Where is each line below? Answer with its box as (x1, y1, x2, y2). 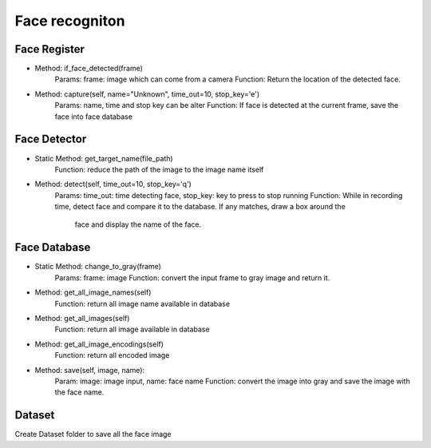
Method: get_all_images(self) (34, 313, 130, 323)
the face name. (54, 387, 105, 397)
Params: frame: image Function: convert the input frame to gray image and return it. (54, 272, 330, 283)
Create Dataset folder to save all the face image (14, 430, 172, 439)
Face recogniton (14, 12, 125, 30)
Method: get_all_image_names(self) (34, 287, 152, 297)
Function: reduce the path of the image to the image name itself (54, 165, 264, 174)
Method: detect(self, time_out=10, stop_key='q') (34, 180, 192, 189)
